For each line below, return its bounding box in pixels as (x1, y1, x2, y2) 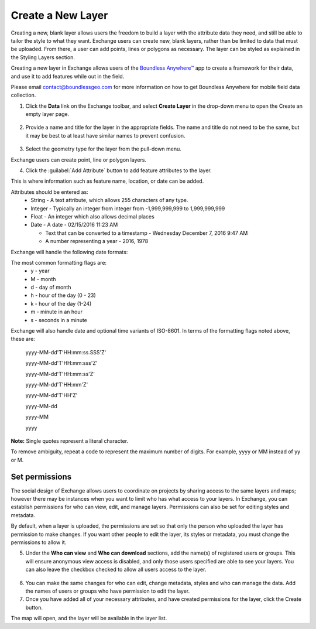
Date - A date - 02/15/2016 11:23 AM (30, 221, 118, 228)
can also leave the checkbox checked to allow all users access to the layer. (25, 566, 207, 573)
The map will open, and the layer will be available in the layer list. (11, 615, 167, 622)
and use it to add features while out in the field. (11, 73, 125, 80)
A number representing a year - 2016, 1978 (45, 238, 149, 245)
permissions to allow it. (11, 539, 67, 546)
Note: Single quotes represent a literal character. (11, 437, 129, 445)
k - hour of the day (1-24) (30, 300, 92, 307)
